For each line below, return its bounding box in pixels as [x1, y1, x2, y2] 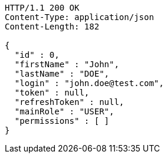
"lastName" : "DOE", [14, 69, 110, 78]
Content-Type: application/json [5, 12, 154, 22]
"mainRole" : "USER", [14, 107, 114, 116]
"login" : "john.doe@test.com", [14, 78, 164, 88]
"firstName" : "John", [14, 60, 119, 69]
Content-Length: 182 [5, 22, 100, 31]
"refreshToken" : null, [14, 97, 125, 107]
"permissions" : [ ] [14, 116, 110, 126]
